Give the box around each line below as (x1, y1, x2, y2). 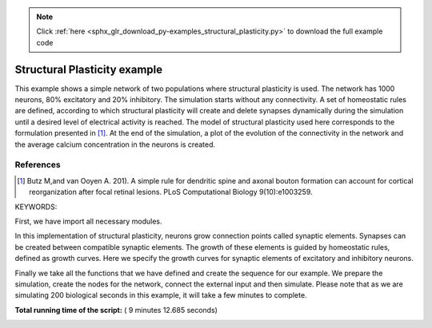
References (14, 160, 61, 171)
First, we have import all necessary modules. (14, 216, 163, 226)
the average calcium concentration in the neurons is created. (14, 140, 216, 149)
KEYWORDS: (14, 202, 58, 211)
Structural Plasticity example (14, 62, 163, 76)
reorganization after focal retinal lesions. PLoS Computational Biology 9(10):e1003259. (29, 188, 313, 197)
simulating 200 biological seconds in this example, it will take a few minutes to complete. (14, 290, 307, 300)
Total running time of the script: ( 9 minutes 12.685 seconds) (14, 305, 218, 314)
